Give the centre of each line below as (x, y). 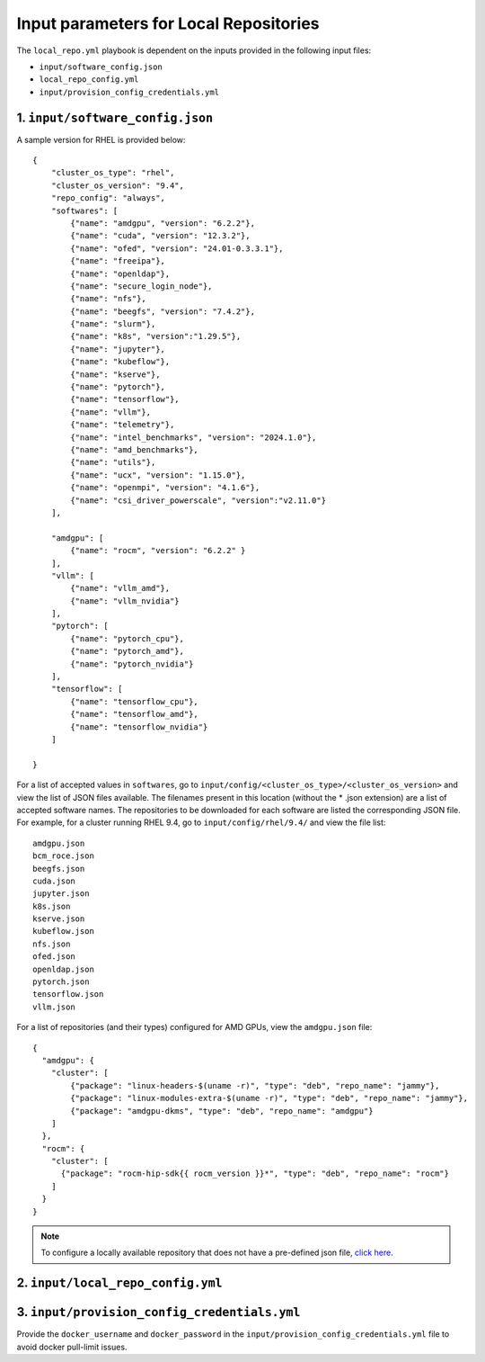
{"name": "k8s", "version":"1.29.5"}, (156, 336)
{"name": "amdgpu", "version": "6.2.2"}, (163, 223)
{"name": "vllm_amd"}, (120, 588)
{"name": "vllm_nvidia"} (125, 601)
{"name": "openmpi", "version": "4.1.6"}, (165, 488)
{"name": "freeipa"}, (118, 261)
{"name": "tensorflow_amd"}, (135, 714)
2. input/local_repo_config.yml (119, 1283)
